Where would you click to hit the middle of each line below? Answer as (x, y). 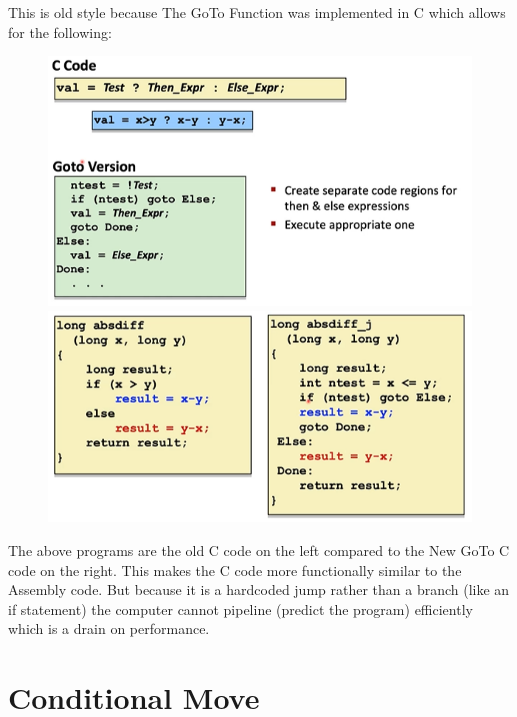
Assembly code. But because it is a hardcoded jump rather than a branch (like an (259, 589)
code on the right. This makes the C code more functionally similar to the (235, 569)
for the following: (60, 31)
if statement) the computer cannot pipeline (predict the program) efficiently (240, 608)
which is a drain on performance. (109, 628)
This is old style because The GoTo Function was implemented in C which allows (257, 12)
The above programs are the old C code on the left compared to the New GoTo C (259, 549)
